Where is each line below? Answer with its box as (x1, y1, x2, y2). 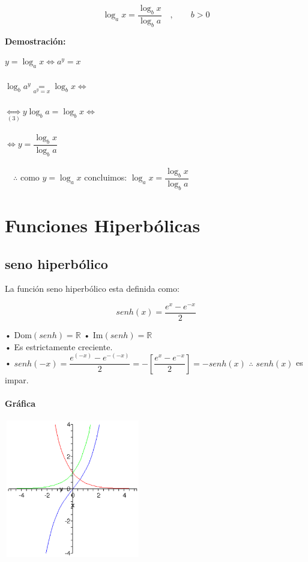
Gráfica (5, 397, 36, 409)
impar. (5, 373, 29, 386)
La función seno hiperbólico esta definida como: (5, 282, 180, 295)
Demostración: (5, 34, 66, 47)
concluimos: (84, 171, 127, 184)
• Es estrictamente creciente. (5, 340, 113, 353)
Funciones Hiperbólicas (5, 212, 201, 237)
